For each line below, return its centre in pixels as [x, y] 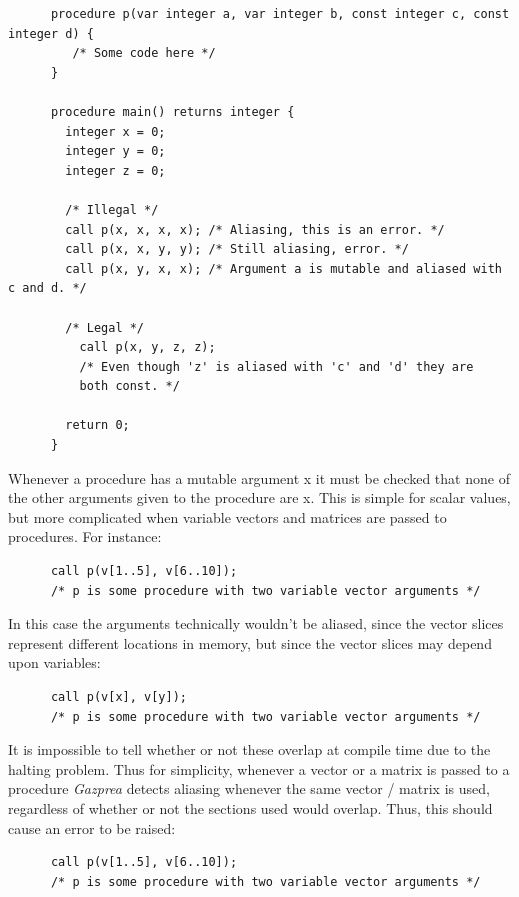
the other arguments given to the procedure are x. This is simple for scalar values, [259, 497]
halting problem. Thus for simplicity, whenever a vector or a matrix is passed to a [259, 768]
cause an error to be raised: [92, 827]
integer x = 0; [115, 131]
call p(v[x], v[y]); [118, 697]
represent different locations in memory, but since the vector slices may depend [250, 642]
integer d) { [51, 33]
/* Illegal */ [112, 209]
